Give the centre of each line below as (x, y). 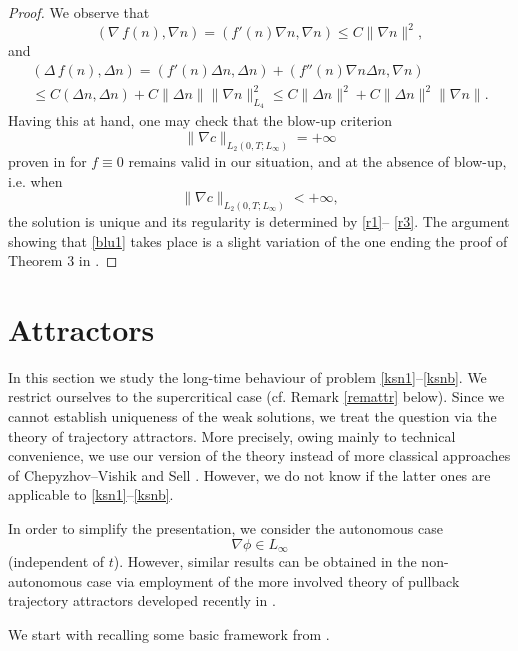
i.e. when (35, 180)
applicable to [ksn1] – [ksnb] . (91, 494)
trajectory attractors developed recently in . (142, 600)
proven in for (47, 160)
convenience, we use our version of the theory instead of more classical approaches (259, 455)
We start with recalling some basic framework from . (169, 633)
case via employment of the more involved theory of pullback (273, 580)
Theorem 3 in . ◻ (63, 260)
